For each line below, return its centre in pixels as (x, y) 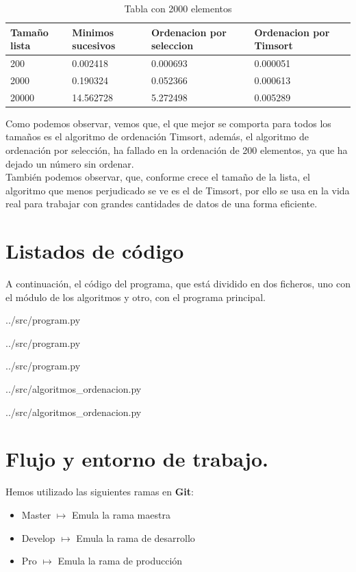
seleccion (172, 45)
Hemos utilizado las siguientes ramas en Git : (100, 492)
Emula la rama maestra (121, 514)
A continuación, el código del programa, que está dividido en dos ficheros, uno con (178, 284)
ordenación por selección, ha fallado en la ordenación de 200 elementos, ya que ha (177, 150)
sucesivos (94, 45)
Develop (38, 537)
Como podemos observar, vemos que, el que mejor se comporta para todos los (168, 123)
